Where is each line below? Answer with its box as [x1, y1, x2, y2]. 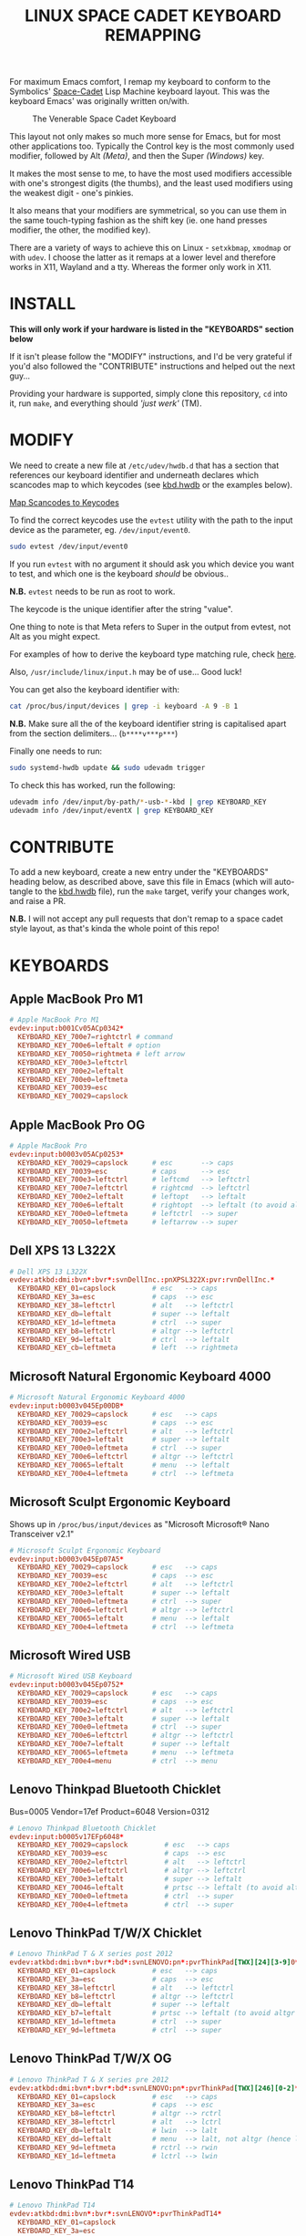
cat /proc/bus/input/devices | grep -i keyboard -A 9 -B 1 [9, 702, 239, 711]
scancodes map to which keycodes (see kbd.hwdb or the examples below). [9, 480, 293, 491]
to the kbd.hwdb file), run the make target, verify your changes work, [35, 886, 290, 897]
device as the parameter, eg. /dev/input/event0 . [9, 525, 191, 536]
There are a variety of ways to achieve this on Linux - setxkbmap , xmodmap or [9, 243, 291, 254]
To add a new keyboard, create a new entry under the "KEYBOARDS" [9, 867, 269, 878]
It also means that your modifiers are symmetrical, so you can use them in [9, 205, 287, 216]
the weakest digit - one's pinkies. [9, 188, 134, 199]
